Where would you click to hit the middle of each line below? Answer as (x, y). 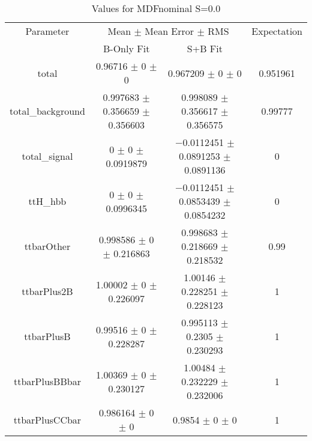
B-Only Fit (127, 48)
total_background (47, 111)
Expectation (277, 31)
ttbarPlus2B (47, 291)
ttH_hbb (47, 201)
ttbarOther (47, 246)
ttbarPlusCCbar (47, 419)
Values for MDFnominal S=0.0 (156, 8)
